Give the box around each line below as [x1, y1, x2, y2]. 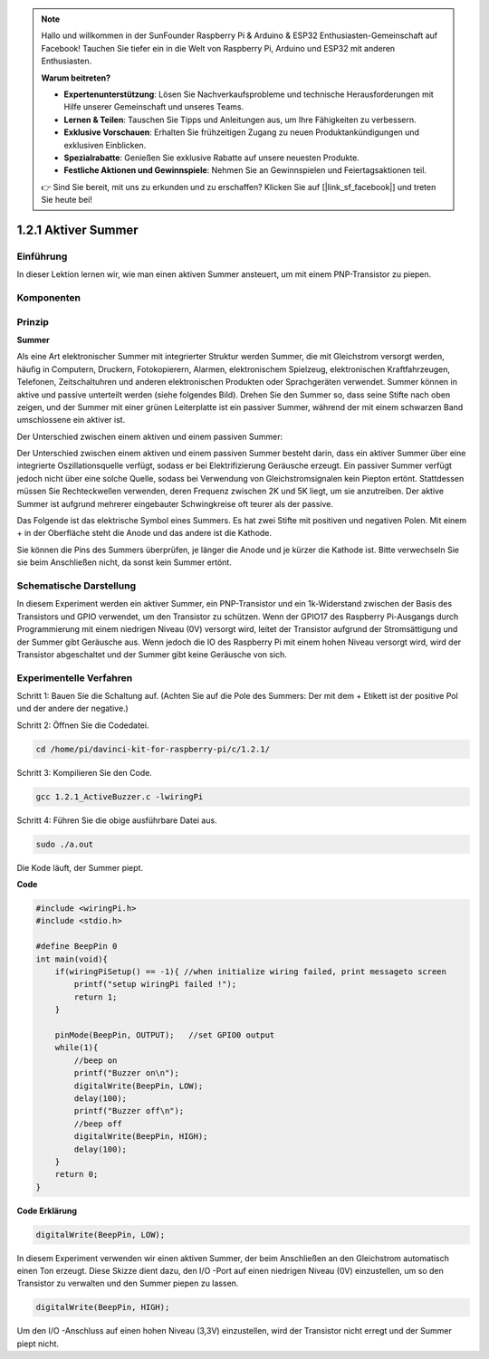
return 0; [54, 1169, 99, 1180]
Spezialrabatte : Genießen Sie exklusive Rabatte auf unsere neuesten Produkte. [63, 152, 360, 163]
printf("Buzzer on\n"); [73, 1068, 180, 1078]
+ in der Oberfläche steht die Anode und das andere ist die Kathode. [16, 528, 272, 539]
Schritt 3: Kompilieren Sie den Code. [16, 767, 153, 778]
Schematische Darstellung [16, 579, 136, 592]
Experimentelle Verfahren [16, 671, 133, 684]
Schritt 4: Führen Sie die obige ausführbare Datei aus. [16, 815, 217, 826]
